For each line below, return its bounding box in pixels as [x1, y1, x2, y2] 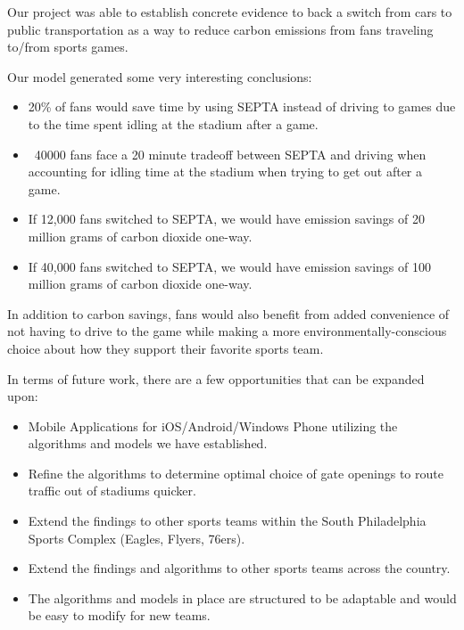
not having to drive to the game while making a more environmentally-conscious [7, 322, 447, 340]
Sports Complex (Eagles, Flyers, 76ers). [28, 528, 245, 547]
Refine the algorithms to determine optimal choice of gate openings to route [28, 463, 443, 482]
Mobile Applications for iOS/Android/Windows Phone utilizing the [28, 416, 398, 435]
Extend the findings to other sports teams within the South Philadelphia [28, 511, 427, 530]
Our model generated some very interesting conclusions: [7, 67, 312, 86]
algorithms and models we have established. [28, 434, 268, 453]
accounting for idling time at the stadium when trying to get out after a [28, 162, 423, 181]
